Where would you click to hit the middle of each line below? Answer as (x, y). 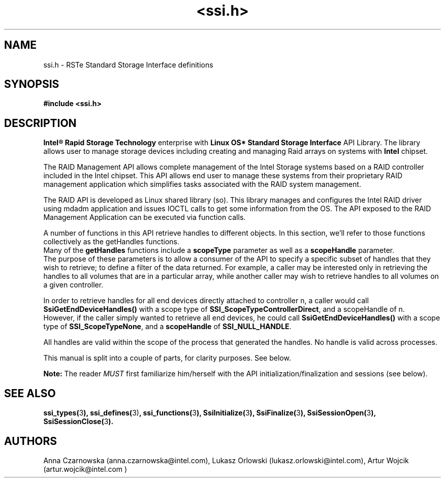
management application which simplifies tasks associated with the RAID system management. (202, 184)
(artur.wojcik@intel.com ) (85, 469)
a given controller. (73, 285)
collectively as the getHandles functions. (111, 242)
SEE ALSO (30, 393)
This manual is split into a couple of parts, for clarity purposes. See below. (167, 358)
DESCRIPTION (40, 123)
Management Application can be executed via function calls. (145, 217)
